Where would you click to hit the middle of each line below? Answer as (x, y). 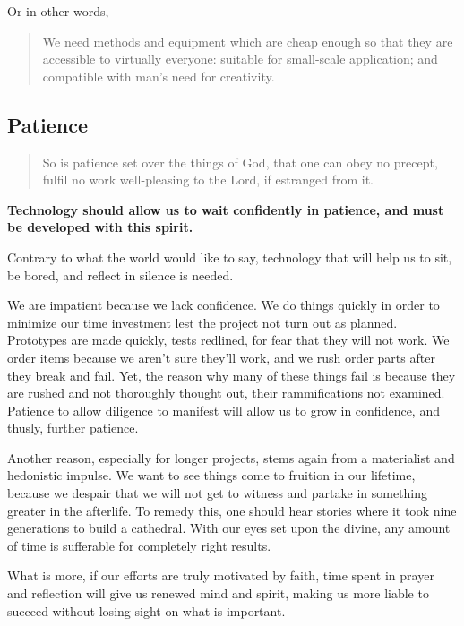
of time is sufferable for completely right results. (139, 545)
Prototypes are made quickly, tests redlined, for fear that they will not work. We (228, 340)
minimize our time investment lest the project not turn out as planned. (202, 322)
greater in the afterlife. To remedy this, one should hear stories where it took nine (232, 510)
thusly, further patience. (73, 428)
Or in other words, (58, 11)
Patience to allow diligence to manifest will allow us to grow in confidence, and (223, 410)
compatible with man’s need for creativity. (159, 76)
